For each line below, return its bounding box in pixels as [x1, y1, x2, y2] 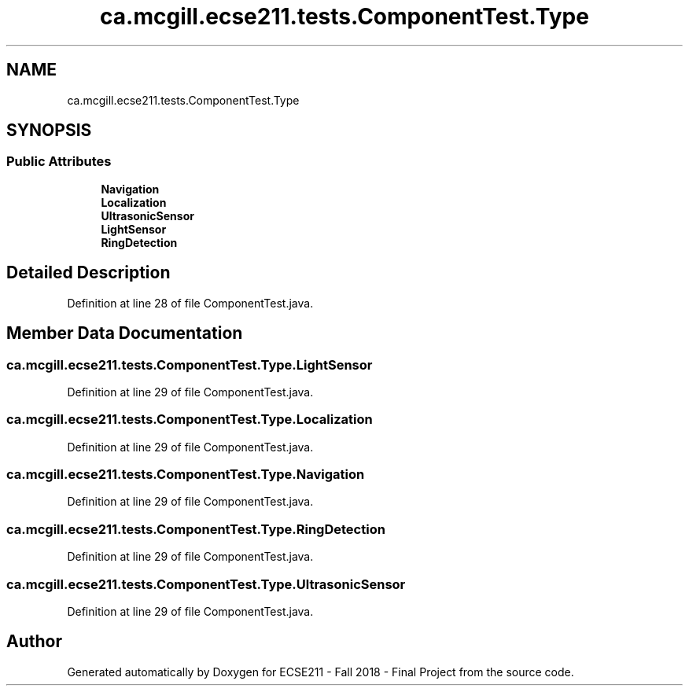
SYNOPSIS [6, 120, 92, 141]
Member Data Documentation [6, 323, 243, 344]
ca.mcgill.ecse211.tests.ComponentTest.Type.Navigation [6, 466, 365, 482]
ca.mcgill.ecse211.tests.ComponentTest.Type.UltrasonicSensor [6, 576, 406, 592]
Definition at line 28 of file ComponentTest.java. [67, 296, 314, 310]
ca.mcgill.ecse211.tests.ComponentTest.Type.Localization [6, 411, 373, 428]
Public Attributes [6, 153, 112, 170]
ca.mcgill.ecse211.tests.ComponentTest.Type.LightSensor [6, 356, 373, 373]
